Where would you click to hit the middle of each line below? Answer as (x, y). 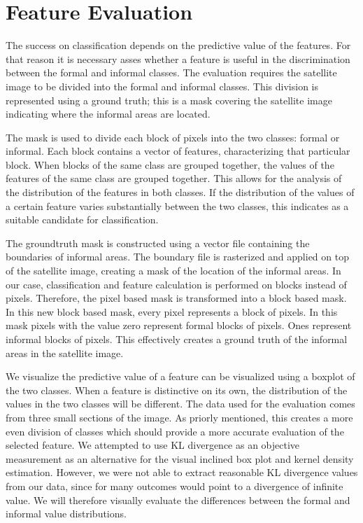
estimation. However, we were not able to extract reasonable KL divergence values (182, 472)
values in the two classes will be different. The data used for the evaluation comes (180, 404)
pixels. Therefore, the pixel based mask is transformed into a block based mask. (176, 298)
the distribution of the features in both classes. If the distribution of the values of (180, 192)
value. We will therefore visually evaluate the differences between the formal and (178, 500)
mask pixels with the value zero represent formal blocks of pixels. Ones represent (179, 325)
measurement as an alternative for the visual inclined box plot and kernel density (180, 458)
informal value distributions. (66, 514)
